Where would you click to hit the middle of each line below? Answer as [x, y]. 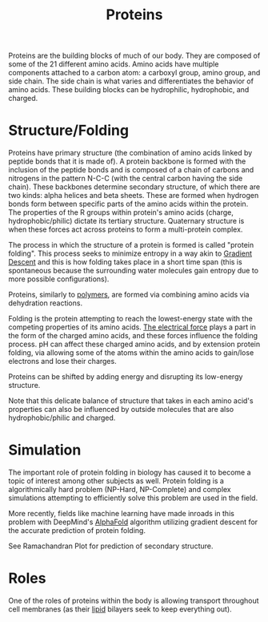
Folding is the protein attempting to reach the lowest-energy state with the [131, 319]
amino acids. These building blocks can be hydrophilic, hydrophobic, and [129, 90]
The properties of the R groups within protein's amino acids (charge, [121, 212]
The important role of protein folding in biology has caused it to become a [130, 473]
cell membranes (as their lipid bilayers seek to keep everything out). [120, 609]
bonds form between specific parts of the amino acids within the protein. [128, 204]
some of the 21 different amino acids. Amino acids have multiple [114, 64]
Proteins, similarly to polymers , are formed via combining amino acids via [129, 295]
